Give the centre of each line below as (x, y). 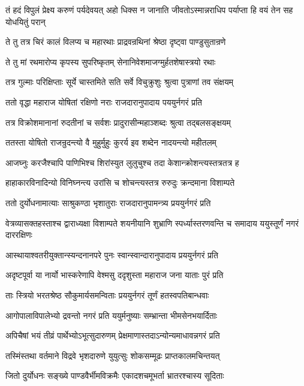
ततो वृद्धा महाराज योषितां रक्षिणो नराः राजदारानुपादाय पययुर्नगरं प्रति (104, 102)
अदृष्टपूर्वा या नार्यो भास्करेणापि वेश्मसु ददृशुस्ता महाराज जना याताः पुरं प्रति (115, 275)
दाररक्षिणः (19, 235)
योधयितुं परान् (25, 21)
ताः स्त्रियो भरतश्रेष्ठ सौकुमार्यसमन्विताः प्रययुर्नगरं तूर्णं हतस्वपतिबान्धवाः (107, 295)
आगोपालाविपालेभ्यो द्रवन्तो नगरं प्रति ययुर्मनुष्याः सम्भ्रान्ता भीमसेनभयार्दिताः (112, 315)
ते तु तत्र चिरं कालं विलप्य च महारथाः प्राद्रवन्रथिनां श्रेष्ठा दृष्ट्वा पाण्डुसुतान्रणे (116, 42)
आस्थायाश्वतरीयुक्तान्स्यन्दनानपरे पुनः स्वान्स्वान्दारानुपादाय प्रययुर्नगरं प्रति (112, 254)
